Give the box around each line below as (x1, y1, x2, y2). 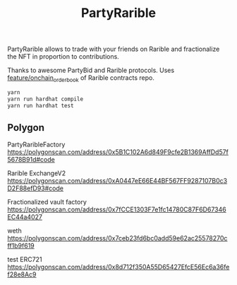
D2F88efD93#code (7, 184, 63, 192)
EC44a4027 (7, 213, 42, 221)
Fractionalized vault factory (7, 198, 87, 207)
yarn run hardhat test (7, 102, 74, 109)
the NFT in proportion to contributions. (7, 52, 120, 61)
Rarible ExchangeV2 (7, 169, 66, 178)
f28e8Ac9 (7, 270, 37, 279)
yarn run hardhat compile (7, 95, 83, 103)
